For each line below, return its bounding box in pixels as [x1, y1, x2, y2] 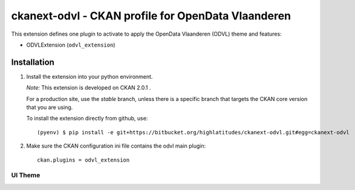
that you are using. [26, 103, 73, 111]
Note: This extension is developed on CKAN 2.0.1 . [26, 84, 151, 91]
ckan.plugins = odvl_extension [37, 156, 130, 163]
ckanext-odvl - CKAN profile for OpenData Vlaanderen [11, 9, 291, 22]
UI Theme [11, 171, 41, 180]
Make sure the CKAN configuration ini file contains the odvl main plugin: [26, 142, 206, 149]
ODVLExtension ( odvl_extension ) [26, 41, 116, 48]
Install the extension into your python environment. [26, 73, 153, 80]
